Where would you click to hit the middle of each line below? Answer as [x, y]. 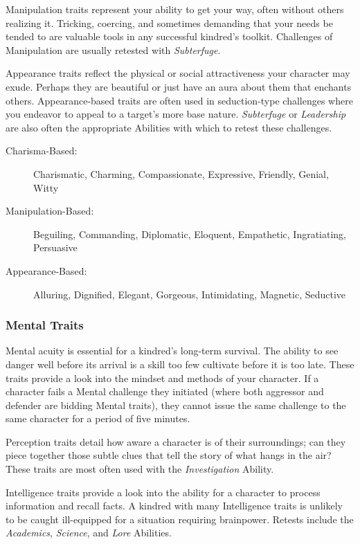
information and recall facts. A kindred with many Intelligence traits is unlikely [174, 506]
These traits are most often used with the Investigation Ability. [140, 469]
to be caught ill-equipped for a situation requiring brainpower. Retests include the [180, 519]
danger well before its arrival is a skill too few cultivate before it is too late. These [180, 364]
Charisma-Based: [42, 151]
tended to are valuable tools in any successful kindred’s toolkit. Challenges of [169, 36]
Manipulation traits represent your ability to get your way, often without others [175, 9]
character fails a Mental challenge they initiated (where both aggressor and [165, 391]
